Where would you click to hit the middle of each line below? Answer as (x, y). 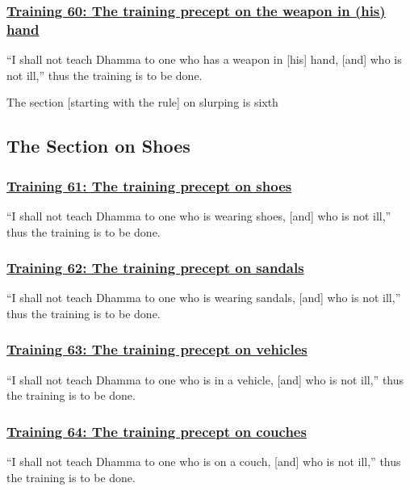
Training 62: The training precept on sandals (155, 268)
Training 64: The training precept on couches (157, 431)
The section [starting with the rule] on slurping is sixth (142, 102)
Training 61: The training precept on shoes (149, 185)
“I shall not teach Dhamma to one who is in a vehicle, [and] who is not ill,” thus (205, 379)
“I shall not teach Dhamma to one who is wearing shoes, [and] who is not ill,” (199, 215)
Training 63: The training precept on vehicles (157, 349)
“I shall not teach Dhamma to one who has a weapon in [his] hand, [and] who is (204, 59)
